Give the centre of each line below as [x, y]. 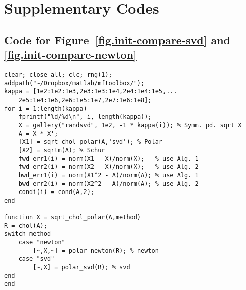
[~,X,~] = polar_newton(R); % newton [96, 251]
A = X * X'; [38, 133]
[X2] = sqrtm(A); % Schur [62, 150]
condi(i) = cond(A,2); [56, 192]
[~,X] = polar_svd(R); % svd [81, 268]
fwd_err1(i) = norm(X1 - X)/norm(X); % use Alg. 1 [108, 159]
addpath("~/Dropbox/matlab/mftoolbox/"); [74, 83]
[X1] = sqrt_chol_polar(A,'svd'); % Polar [90, 142]
